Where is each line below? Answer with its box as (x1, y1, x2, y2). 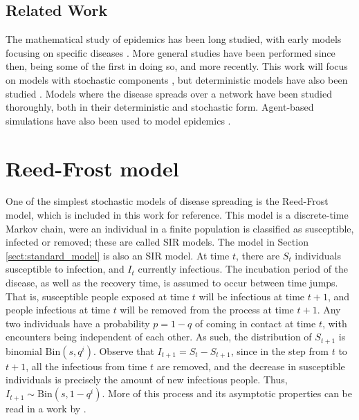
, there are (236, 248, 280, 262)
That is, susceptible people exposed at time (6, 289, 190, 303)
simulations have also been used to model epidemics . (6, 113, 231, 127)
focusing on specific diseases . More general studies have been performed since (6, 45, 335, 60)
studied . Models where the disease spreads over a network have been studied (6, 86, 332, 100)
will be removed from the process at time (120, 302, 294, 317)
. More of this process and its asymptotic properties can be (102, 386, 352, 401)
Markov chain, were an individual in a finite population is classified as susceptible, (6, 221, 354, 235)
